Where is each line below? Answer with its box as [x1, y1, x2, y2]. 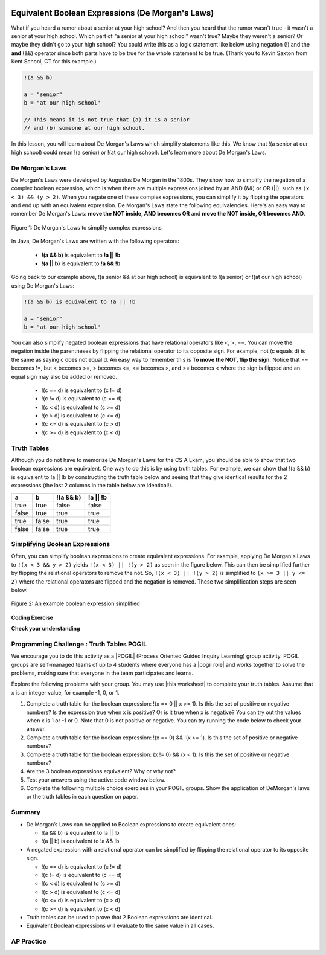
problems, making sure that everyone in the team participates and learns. [11, 669, 193, 677]
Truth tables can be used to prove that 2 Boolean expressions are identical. [26, 913, 213, 921]
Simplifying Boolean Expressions [11, 539, 110, 548]
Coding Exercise [11, 614, 54, 621]
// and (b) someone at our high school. [24, 124, 145, 132]
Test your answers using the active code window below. [26, 776, 166, 783]
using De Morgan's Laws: [11, 281, 75, 289]
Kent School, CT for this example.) [11, 58, 97, 65]
